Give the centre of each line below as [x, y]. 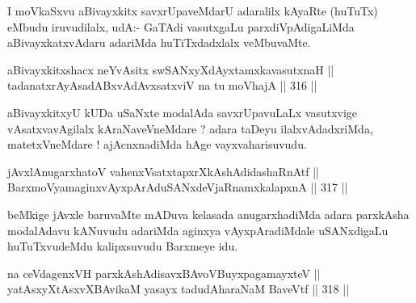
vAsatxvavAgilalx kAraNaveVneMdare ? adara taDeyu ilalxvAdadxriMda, [190, 128]
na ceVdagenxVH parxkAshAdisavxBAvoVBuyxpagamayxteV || [164, 273]
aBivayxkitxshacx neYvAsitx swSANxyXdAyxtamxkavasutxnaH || [171, 69]
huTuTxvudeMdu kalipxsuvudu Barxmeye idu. [123, 246]
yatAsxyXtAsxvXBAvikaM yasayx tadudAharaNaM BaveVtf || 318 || [179, 289]
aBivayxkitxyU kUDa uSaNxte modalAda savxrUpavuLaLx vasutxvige [183, 112]
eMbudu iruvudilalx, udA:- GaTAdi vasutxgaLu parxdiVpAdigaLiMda [181, 26]
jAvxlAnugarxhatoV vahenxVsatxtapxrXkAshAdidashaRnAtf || [163, 171]
